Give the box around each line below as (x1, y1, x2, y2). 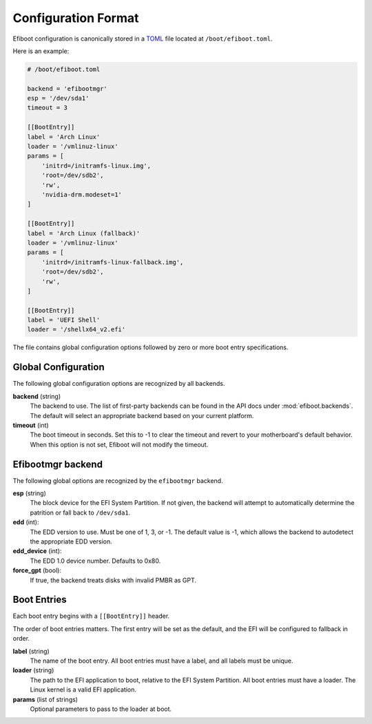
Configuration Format (12, 10, 139, 25)
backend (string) (12, 392, 61, 400)
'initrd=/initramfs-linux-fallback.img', (41, 258, 184, 266)
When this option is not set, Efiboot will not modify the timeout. (30, 440, 209, 448)
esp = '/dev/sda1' (27, 94, 90, 103)
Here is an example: (12, 47, 70, 55)
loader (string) (12, 666, 54, 674)
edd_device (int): (12, 547, 62, 555)
